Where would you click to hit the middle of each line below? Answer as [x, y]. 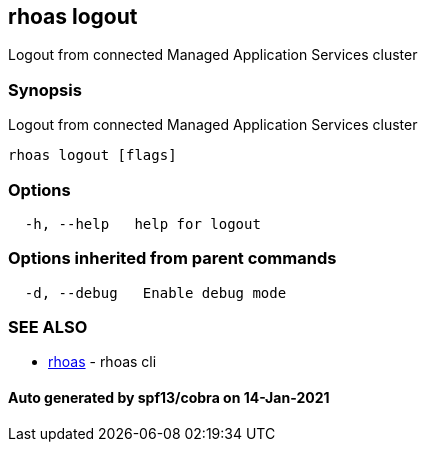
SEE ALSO [48, 327]
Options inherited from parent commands [172, 258]
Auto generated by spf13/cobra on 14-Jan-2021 [169, 398]
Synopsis [45, 89]
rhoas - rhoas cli [102, 362]
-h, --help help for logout [142, 223]
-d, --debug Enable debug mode [155, 292]
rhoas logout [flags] [92, 155]
